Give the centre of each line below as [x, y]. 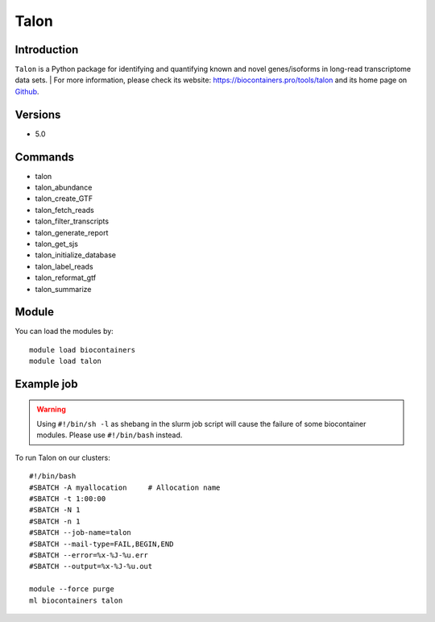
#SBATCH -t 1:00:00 [68, 499]
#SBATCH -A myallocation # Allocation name [125, 487]
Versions [38, 114]
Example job [46, 384]
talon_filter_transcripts [72, 221]
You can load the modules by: [64, 332]
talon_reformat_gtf [66, 278]
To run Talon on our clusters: [62, 457]
